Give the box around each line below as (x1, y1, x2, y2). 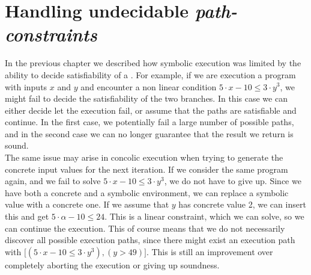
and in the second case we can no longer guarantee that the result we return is (5, 127, 294, 140)
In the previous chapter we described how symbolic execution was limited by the (5, 57, 301, 69)
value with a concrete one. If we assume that (5, 198, 169, 211)
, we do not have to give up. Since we (164, 175, 301, 187)
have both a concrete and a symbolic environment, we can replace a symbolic (5, 186, 289, 199)
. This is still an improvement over (146, 245, 273, 258)
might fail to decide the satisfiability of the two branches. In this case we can (5, 92, 288, 105)
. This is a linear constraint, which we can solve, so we (104, 210, 304, 223)
